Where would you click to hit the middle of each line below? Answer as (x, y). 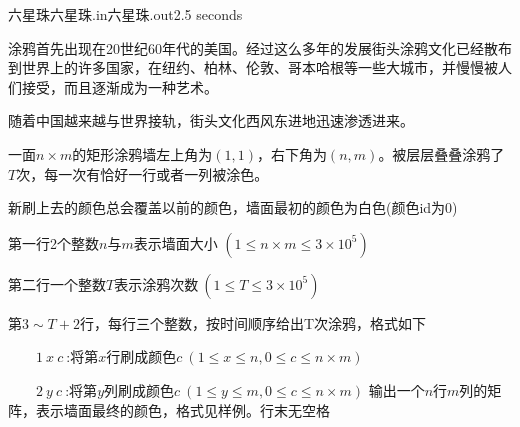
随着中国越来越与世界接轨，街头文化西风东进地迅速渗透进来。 (211, 120)
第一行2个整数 (53, 242)
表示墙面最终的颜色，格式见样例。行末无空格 (182, 409)
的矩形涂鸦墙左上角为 (142, 153)
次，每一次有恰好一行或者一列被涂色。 (142, 173)
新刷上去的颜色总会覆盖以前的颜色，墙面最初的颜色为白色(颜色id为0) (233, 207)
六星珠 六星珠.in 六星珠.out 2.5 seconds (125, 14)
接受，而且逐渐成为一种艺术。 (119, 86)
